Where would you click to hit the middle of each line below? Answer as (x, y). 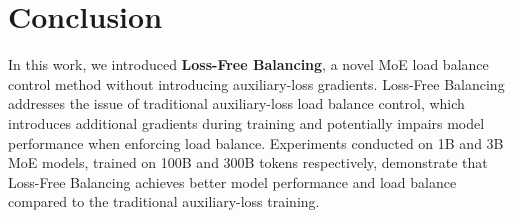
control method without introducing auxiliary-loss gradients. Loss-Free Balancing (256, 83)
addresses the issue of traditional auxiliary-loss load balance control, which (236, 103)
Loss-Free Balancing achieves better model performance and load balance (232, 181)
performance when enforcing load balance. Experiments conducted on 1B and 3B (256, 142)
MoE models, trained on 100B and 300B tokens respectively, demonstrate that (248, 162)
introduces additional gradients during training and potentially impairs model (246, 122)
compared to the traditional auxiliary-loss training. (164, 201)
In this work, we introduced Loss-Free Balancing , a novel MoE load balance (248, 64)
